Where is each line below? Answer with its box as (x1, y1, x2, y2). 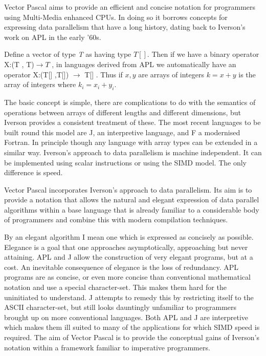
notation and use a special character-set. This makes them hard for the (4, 282, 227, 292)
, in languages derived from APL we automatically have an (52, 58, 236, 69)
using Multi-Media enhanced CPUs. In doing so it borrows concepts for (4, 11, 228, 22)
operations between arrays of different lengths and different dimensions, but (4, 107, 241, 117)
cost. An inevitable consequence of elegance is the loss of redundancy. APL (4, 261, 239, 272)
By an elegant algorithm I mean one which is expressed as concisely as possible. (4, 232, 254, 242)
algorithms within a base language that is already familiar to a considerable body (4, 204, 259, 215)
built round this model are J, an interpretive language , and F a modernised (4, 127, 240, 137)
